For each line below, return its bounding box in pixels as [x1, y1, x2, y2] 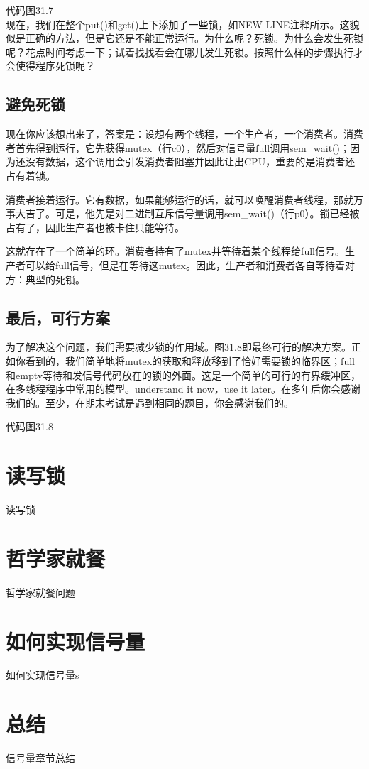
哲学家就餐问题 [6, 584, 75, 599]
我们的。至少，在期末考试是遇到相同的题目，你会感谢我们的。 [6, 395, 294, 410]
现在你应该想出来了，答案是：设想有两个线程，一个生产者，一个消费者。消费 [6, 126, 363, 141]
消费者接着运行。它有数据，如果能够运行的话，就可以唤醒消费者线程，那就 [6, 192, 353, 207]
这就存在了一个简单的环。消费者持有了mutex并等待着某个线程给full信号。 [6, 244, 345, 258]
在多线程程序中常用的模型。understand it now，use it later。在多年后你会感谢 [6, 381, 360, 396]
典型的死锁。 [25, 271, 85, 286]
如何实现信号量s [6, 667, 79, 682]
